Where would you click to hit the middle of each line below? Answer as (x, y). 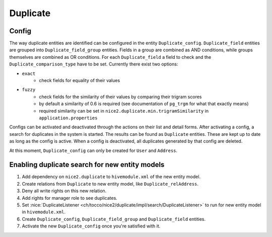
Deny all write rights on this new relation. (64, 191)
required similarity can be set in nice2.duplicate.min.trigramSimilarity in (124, 111)
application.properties (68, 118)
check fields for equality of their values (80, 81)
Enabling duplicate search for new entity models (87, 165)
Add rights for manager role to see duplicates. (70, 198)
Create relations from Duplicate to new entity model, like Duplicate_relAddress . (110, 184)
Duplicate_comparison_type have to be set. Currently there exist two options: (94, 64)
